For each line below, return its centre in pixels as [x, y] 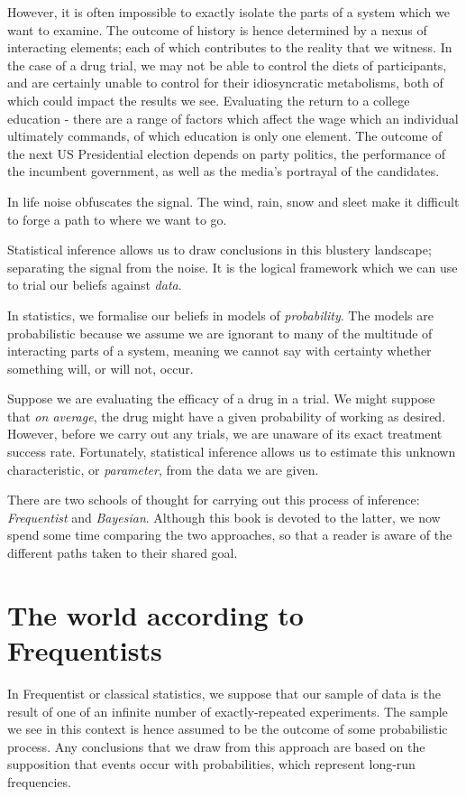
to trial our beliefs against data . [95, 285]
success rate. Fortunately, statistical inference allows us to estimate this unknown [232, 452]
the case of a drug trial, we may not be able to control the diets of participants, [227, 65]
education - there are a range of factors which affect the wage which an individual [233, 118]
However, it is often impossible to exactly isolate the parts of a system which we [228, 12]
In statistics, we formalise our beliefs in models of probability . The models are [220, 315]
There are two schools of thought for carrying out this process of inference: [214, 500]
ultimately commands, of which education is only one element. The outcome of [225, 136]
